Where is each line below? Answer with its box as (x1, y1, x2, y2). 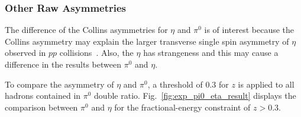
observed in (5, 46, 46, 59)
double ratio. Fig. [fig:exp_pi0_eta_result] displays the (94, 89, 296, 102)
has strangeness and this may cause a (143, 46, 279, 59)
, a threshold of (147, 78, 203, 90)
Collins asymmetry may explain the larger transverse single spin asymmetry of (5, 35, 289, 47)
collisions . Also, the (59, 46, 134, 59)
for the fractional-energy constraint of (114, 101, 251, 113)
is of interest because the (204, 24, 294, 36)
